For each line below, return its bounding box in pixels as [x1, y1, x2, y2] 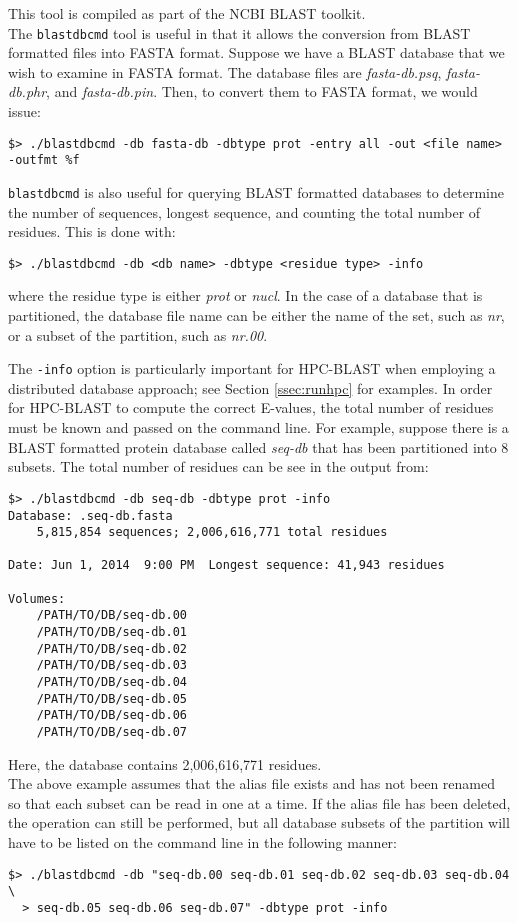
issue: [8, 101, 41, 122]
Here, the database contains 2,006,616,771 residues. [8, 753, 322, 774]
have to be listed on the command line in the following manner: [8, 832, 398, 853]
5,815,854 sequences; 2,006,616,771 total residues [36, 525, 388, 540]
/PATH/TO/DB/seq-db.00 [36, 608, 187, 623]
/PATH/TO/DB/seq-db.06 [36, 708, 187, 723]
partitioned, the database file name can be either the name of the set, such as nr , [8, 305, 505, 326]
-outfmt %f [8, 153, 80, 168]
